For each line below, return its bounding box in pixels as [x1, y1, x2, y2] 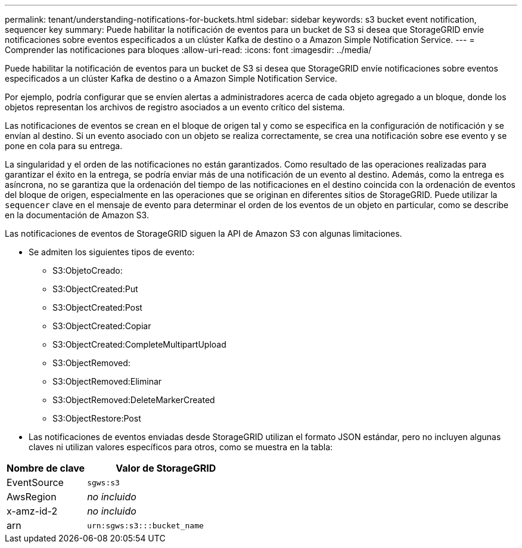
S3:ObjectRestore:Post [52, 413, 141, 423]
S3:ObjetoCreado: [52, 265, 123, 275]
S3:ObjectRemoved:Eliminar [52, 376, 162, 386]
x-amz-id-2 [7, 505, 58, 517]
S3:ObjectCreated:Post [52, 302, 142, 312]
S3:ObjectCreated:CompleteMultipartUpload [52, 339, 226, 349]
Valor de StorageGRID [116, 462, 216, 474]
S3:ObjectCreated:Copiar [52, 321, 151, 331]
